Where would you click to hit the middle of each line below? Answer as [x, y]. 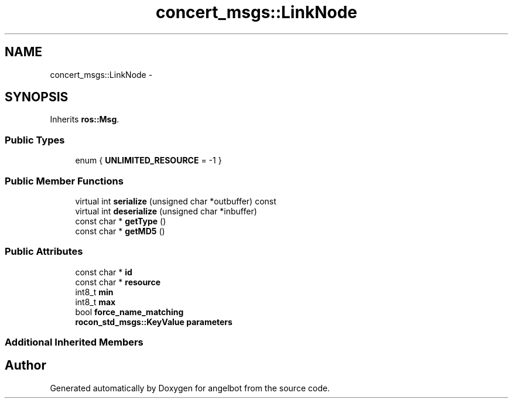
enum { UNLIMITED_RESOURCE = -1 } [148, 160]
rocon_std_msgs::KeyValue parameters [154, 322]
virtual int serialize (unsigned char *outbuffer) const [176, 201]
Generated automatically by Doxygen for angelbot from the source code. [190, 388]
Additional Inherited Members [74, 342]
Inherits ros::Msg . [85, 119]
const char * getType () [121, 221]
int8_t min [94, 292]
